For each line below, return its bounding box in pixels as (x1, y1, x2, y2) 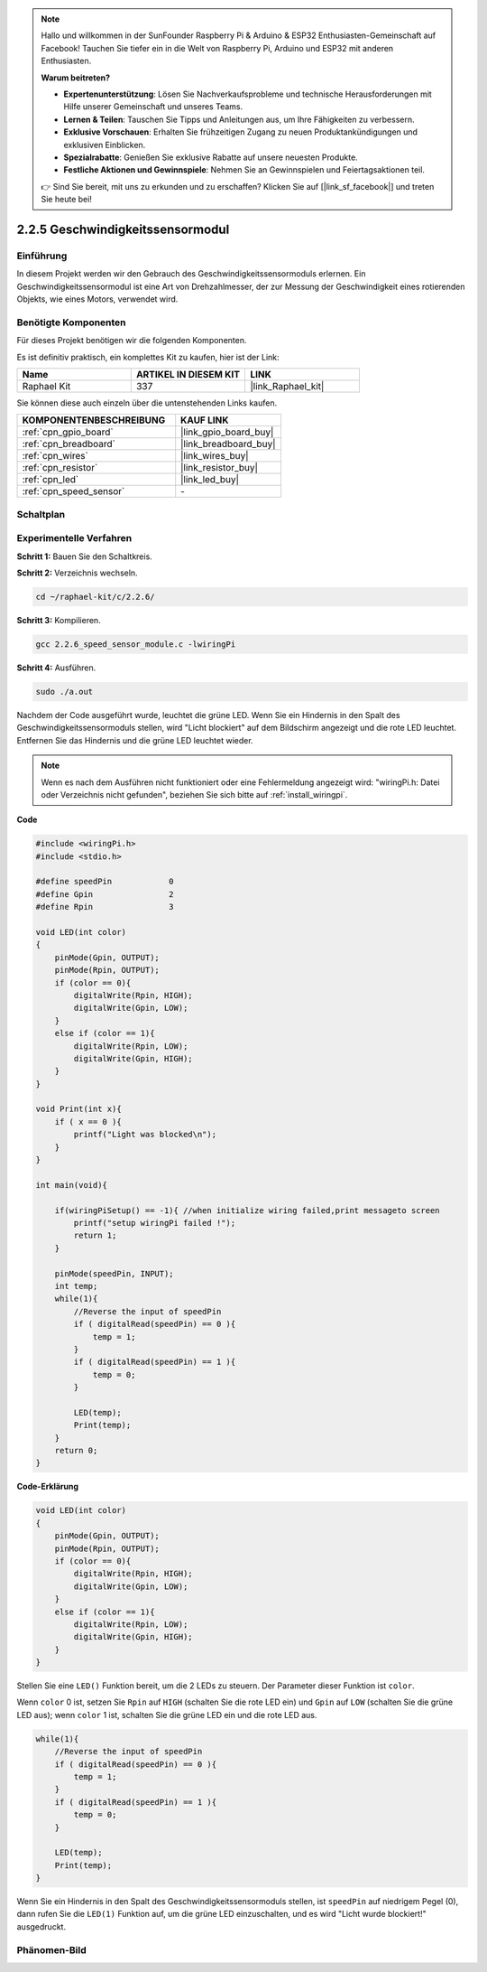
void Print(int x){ (35, 1104, 122, 1115)
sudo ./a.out (35, 687, 94, 696)
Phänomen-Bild (16, 1943, 87, 1956)
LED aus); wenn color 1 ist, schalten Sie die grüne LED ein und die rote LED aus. (16, 1709, 317, 1720)
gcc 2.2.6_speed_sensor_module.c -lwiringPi (35, 639, 236, 650)
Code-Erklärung (16, 1481, 79, 1492)
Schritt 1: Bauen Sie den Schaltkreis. (16, 551, 152, 562)
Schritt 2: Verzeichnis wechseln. (16, 567, 139, 578)
